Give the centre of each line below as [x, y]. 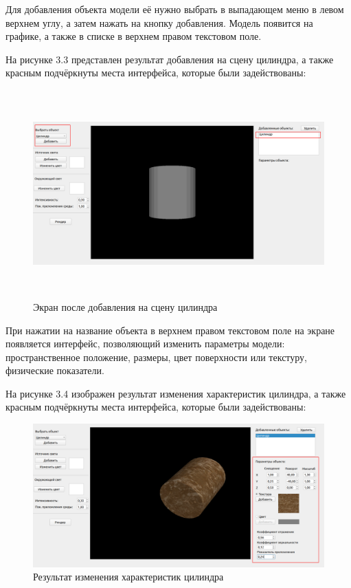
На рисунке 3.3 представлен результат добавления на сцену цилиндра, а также [170, 59]
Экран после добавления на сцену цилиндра [125, 306]
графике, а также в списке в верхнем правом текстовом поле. [134, 36]
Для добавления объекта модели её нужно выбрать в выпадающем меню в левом [175, 9]
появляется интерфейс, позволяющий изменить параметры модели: [145, 344]
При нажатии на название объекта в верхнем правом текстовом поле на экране [170, 330]
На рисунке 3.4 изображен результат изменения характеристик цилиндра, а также [176, 393]
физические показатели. [55, 370]
